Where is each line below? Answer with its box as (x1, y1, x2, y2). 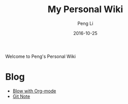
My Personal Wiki (47, 4, 123, 15)
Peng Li (77, 20, 93, 26)
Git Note (12, 93, 30, 99)
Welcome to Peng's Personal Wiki (5, 53, 76, 59)
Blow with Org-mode (12, 88, 56, 94)
